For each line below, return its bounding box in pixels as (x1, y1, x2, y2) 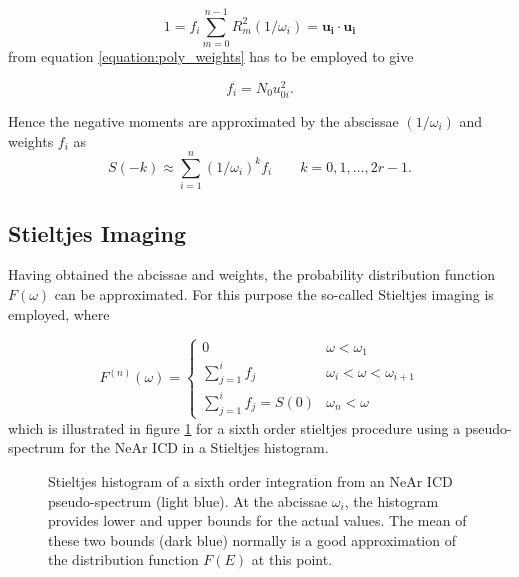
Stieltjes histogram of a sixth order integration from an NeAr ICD (48, 471, 453, 492)
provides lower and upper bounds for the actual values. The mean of (48, 510, 467, 531)
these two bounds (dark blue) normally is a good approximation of (48, 529, 456, 550)
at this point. (251, 549, 333, 570)
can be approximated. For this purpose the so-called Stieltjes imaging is (54, 284, 494, 305)
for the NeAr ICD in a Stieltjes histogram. (69, 437, 329, 458)
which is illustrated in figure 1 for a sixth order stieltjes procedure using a (8, 417, 461, 438)
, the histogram (344, 490, 439, 511)
